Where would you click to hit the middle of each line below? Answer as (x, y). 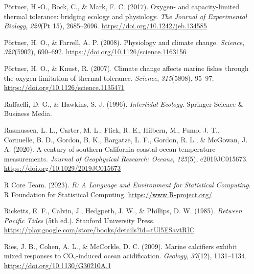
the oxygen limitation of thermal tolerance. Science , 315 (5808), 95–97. (109, 78)
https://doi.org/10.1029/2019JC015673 (62, 168)
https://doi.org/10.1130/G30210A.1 (58, 265)
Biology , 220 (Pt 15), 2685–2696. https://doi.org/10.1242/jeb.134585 (105, 26)
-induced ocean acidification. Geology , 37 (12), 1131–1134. (162, 256)
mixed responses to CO (39, 256)
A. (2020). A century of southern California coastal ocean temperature (110, 149)
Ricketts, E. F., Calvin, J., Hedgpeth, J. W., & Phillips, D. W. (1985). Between (123, 211)
